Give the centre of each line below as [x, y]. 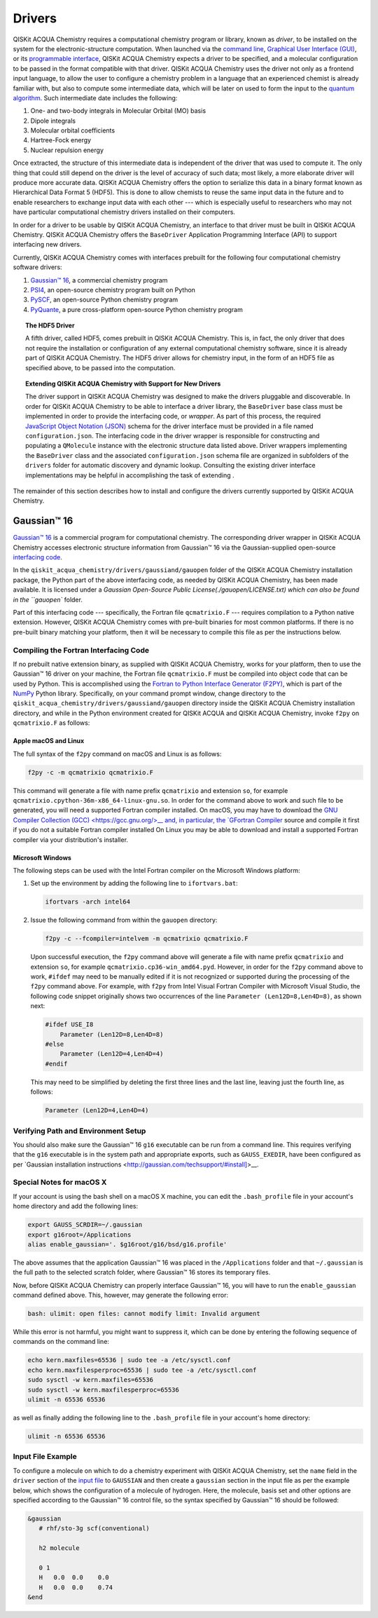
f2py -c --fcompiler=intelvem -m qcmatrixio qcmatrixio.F [147, 939]
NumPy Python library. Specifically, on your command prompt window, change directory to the [149, 693]
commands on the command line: [61, 1342]
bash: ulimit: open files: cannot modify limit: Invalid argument [144, 1314]
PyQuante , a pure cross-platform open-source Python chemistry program [136, 309]
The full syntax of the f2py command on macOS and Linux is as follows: [117, 754]
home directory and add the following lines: [76, 1206]
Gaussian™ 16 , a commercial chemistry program [99, 280]
